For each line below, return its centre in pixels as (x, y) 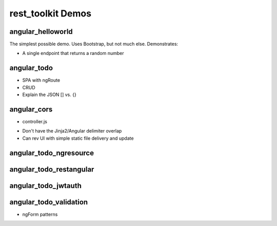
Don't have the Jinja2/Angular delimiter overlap (72, 131)
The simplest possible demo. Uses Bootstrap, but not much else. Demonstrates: (94, 44)
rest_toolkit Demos (51, 13)
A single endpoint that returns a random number (73, 53)
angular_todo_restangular (52, 169)
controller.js (35, 122)
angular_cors (31, 109)
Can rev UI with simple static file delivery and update (78, 138)
